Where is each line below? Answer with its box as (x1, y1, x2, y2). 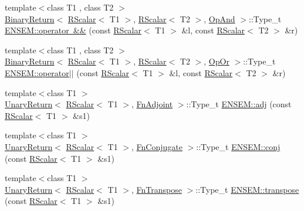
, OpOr (204, 55, 229, 67)
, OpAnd (204, 12, 235, 25)
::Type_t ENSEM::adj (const (186, 98, 292, 110)
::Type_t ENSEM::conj (196, 140, 281, 152)
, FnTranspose (131, 183, 182, 195)
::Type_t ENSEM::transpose (195, 183, 299, 195)
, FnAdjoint (131, 98, 173, 110)
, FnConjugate (131, 140, 183, 152)
